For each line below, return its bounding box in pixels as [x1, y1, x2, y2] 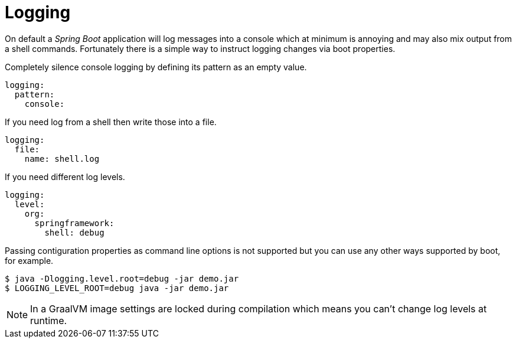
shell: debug [44, 227, 104, 237]
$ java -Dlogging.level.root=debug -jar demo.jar [5, 273, 239, 283]
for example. [5, 255, 54, 266]
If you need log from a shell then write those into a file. [5, 116, 217, 127]
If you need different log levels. [5, 171, 125, 182]
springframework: [34, 218, 115, 228]
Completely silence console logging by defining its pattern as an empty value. [5, 61, 307, 72]
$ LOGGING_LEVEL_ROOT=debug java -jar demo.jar [5, 283, 229, 293]
